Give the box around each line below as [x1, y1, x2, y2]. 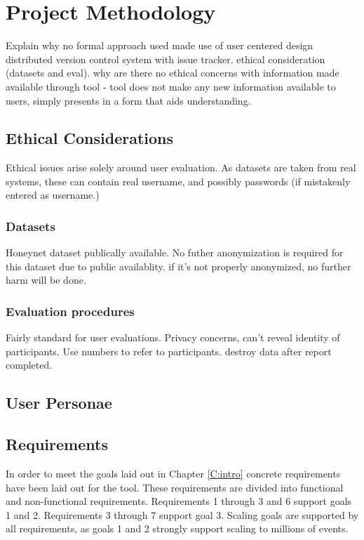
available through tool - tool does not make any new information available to [6, 79, 336, 93]
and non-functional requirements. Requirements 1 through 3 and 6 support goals [6, 494, 352, 508]
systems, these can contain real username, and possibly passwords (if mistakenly [6, 173, 351, 188]
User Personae [6, 392, 112, 414]
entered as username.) [6, 187, 100, 202]
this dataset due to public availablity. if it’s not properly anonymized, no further [6, 258, 351, 273]
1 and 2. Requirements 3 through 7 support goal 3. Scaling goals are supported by [6, 507, 359, 522]
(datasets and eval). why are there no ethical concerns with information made [6, 65, 339, 80]
